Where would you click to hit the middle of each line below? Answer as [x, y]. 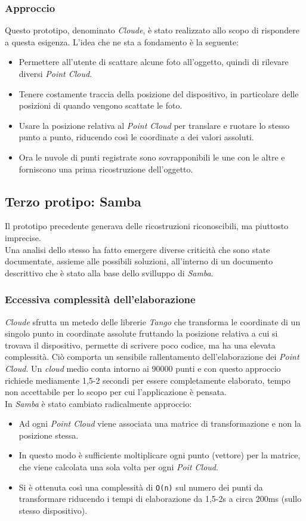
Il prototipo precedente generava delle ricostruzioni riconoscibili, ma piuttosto [147, 226]
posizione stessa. [49, 435]
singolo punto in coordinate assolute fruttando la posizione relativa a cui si [141, 333]
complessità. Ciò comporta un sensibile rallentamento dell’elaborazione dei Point [152, 357]
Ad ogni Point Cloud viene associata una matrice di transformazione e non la [160, 423]
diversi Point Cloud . [55, 73]
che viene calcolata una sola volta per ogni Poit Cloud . [118, 467]
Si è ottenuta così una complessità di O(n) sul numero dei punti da [141, 487]
